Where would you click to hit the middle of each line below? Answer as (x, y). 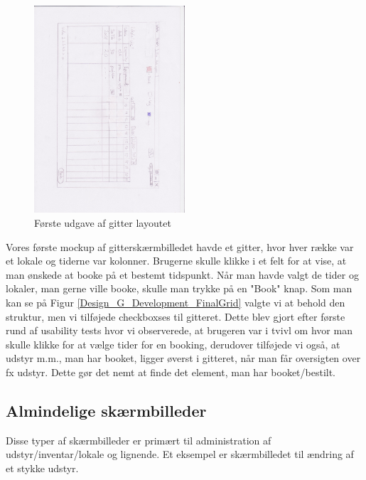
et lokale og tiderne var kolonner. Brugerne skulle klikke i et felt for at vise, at (176, 261)
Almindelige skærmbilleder (106, 410)
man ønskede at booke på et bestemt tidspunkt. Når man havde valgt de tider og (182, 274)
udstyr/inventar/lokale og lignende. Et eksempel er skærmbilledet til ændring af (180, 454)
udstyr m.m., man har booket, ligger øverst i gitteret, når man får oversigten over (183, 358)
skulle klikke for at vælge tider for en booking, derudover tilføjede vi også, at (173, 344)
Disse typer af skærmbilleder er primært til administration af (139, 440)
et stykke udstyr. (42, 468)
